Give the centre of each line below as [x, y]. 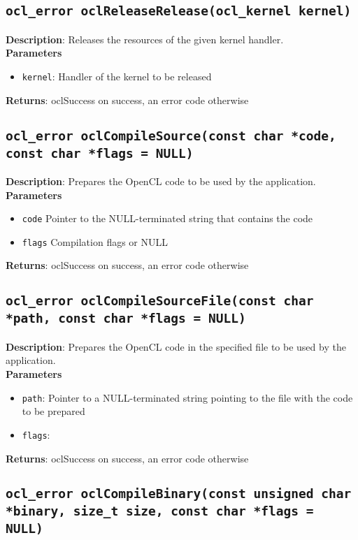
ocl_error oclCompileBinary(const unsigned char [179, 494]
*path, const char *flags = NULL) [126, 319]
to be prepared [53, 411]
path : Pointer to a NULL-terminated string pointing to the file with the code [187, 397]
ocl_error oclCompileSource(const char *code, [171, 136]
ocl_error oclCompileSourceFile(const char [160, 301]
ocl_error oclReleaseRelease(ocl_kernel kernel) [179, 11]
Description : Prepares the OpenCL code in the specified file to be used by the [176, 346]
